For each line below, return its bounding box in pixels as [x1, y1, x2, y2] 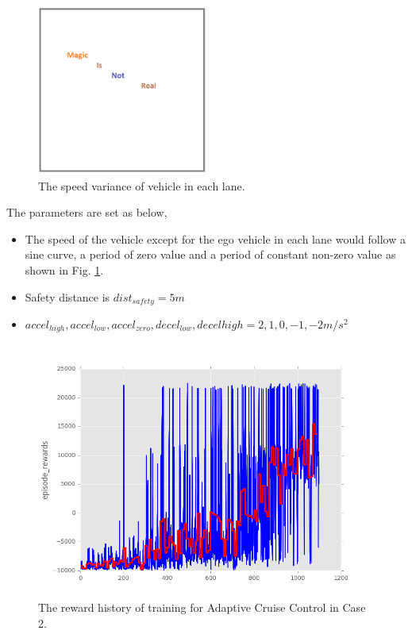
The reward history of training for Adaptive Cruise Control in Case [38, 599, 366, 616]
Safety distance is [25, 288, 110, 305]
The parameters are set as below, [6, 204, 167, 221]
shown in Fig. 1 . [25, 261, 104, 278]
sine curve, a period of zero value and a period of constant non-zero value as [25, 246, 396, 263]
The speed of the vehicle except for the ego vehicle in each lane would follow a [25, 230, 406, 247]
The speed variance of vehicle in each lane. [38, 177, 245, 194]
